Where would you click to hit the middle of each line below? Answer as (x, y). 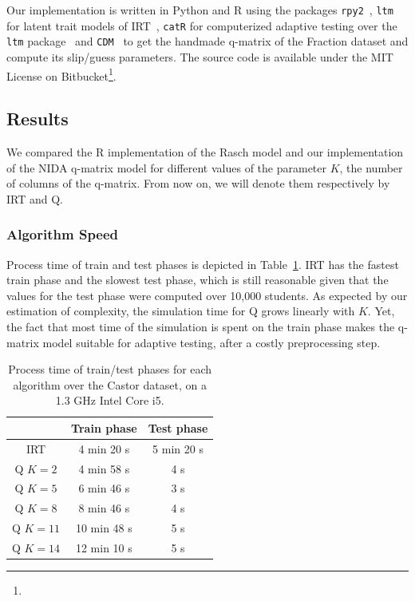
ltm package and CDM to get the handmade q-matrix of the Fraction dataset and (207, 41)
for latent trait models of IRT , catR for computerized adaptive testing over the (202, 25)
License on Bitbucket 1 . (61, 74)
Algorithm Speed (63, 234)
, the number (371, 167)
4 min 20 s (104, 448)
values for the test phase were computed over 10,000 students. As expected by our (207, 295)
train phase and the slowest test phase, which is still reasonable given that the (198, 280)
